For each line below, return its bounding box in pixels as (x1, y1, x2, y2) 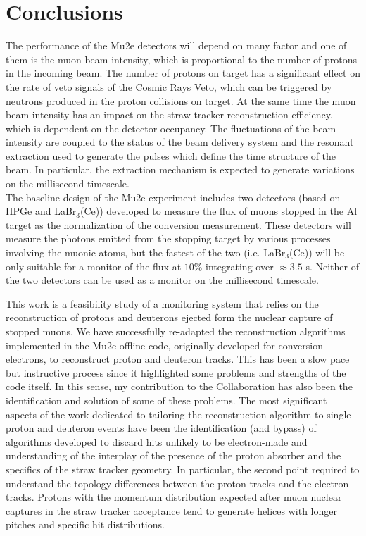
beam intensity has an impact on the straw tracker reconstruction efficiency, (6, 107, 333, 122)
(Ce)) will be (289, 245, 345, 260)
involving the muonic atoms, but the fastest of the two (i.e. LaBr (6, 245, 286, 260)
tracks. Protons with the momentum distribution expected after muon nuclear (6, 490, 342, 504)
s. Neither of (305, 258, 359, 273)
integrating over (206, 258, 274, 273)
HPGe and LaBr (6, 204, 77, 218)
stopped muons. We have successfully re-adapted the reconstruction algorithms (6, 324, 346, 338)
